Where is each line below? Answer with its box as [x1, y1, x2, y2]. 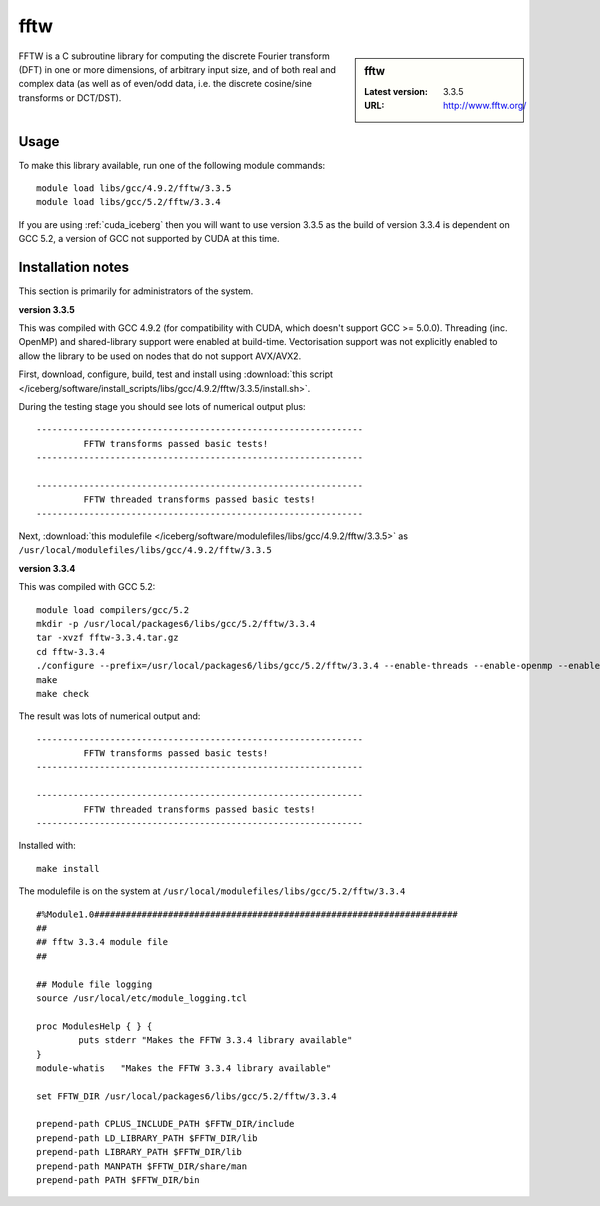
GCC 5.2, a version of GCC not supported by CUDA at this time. [18, 233, 280, 245]
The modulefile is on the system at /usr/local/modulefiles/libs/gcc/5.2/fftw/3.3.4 [18, 885, 406, 897]
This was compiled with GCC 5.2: [18, 581, 156, 593]
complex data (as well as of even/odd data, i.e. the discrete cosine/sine [18, 78, 312, 90]
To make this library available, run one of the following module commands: [18, 159, 326, 171]
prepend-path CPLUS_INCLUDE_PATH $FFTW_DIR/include [36, 1118, 295, 1130]
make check [36, 688, 90, 699]
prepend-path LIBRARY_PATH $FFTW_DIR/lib [36, 1146, 242, 1158]
